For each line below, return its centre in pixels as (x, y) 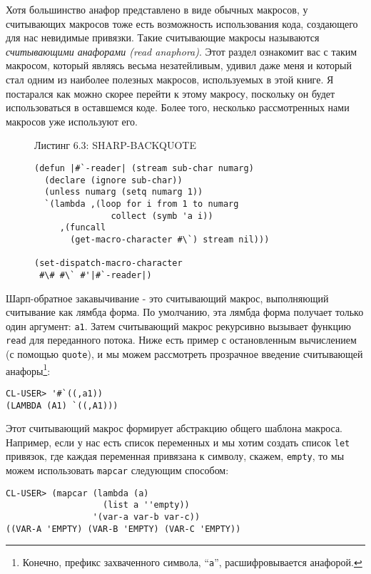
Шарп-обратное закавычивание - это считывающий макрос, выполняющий (167, 298)
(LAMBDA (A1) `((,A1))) (62, 405)
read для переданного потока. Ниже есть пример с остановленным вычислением (181, 340)
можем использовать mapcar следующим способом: (117, 470)
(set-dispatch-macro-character (108, 263)
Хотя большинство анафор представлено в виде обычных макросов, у (157, 9)
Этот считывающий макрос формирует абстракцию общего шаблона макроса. (174, 428)
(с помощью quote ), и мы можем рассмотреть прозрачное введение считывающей (184, 354)
